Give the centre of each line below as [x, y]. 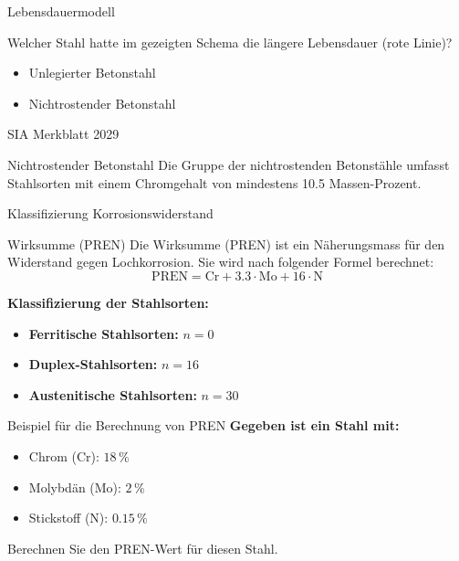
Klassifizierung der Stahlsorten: [108, 302]
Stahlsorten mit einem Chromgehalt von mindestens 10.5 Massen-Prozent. [214, 182]
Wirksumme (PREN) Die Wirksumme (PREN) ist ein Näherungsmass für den [226, 243]
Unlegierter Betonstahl [92, 73]
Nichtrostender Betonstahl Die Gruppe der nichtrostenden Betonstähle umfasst [229, 164]
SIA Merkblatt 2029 [63, 134]
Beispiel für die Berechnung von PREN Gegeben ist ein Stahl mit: [203, 425]
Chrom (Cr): [64, 455]
